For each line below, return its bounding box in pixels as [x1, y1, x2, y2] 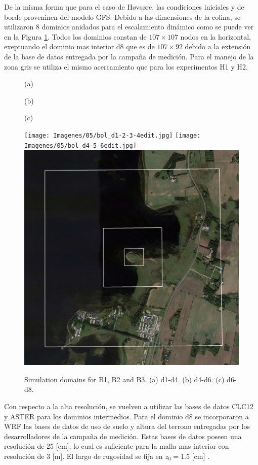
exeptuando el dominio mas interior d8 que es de [4, 41, 155, 52]
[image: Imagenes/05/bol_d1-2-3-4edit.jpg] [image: [24, 131, 201, 139]
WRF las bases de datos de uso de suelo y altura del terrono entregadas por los [4, 421, 250, 431]
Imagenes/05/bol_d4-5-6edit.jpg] [24, 142, 137, 149]
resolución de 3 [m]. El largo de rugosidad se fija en [4, 451, 163, 461]
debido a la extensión [185, 41, 251, 52]
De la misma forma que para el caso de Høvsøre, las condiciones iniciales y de [4, 2, 244, 12]
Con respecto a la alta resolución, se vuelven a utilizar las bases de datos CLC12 [4, 401, 254, 412]
